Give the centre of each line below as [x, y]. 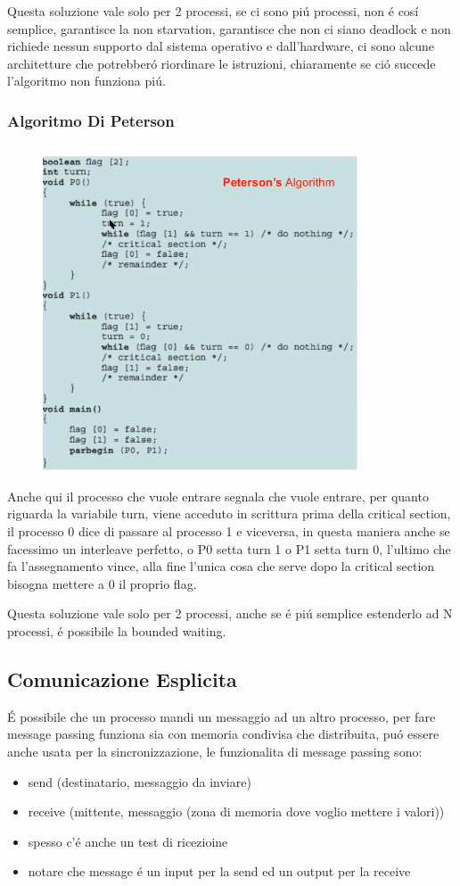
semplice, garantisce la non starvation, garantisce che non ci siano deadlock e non [229, 28]
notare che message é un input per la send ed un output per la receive [219, 871]
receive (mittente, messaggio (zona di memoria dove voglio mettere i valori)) [236, 811]
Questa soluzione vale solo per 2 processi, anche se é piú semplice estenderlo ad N [230, 613]
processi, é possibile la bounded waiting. [117, 630]
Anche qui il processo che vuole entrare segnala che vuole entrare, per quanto [218, 496]
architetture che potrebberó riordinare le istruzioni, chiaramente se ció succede [222, 63]
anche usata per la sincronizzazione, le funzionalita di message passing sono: [215, 751]
